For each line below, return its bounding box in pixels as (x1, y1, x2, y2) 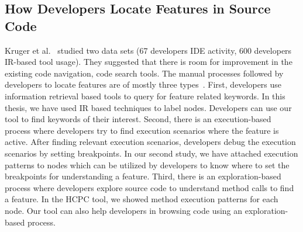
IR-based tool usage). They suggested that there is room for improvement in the (5, 56, 292, 68)
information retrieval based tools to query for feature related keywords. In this (5, 89, 285, 102)
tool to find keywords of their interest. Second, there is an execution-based (5, 113, 271, 125)
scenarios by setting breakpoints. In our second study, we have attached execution (5, 147, 298, 159)
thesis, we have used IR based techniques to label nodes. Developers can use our (5, 101, 292, 113)
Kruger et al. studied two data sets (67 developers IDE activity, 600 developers (5, 44, 292, 56)
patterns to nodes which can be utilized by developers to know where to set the (5, 158, 290, 171)
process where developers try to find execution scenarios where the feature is (5, 124, 279, 136)
